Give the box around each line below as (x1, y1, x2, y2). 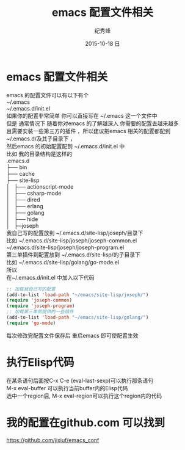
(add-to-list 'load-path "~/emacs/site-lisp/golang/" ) (6, 314, 149, 321)
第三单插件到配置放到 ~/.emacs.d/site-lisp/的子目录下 (6, 251, 140, 258)
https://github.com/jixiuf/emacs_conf (6, 436, 100, 443)
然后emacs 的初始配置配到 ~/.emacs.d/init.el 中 (6, 142, 125, 150)
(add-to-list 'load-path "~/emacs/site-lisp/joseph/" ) (6, 291, 149, 298)
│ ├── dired (6, 196, 40, 203)
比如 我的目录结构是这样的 (6, 150, 72, 158)
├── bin (6, 163, 27, 171)
